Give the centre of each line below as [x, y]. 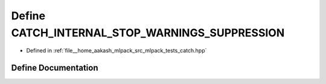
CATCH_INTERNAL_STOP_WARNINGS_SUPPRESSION [148, 33]
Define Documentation [55, 68]
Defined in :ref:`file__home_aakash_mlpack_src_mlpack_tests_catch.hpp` [117, 51]
